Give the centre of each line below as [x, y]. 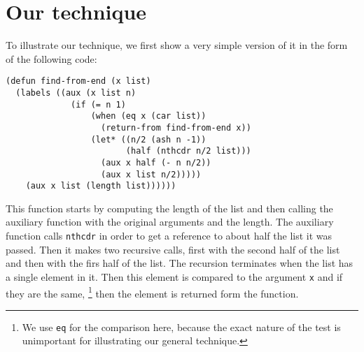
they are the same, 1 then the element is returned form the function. [152, 292]
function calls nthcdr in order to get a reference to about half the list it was [169, 236]
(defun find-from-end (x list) [78, 81]
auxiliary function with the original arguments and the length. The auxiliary [170, 222]
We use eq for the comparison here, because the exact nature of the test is [181, 327]
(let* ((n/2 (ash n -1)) [148, 139]
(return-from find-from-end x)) [176, 127]
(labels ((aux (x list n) [76, 93]
